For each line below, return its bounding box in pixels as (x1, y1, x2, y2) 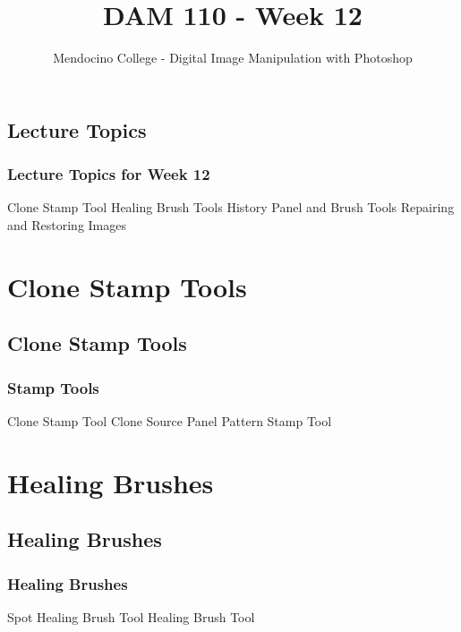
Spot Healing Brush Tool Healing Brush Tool (7, 607, 255, 626)
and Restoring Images (7, 215, 126, 234)
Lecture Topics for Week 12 (7, 163, 210, 185)
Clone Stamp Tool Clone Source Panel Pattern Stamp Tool (7, 411, 332, 430)
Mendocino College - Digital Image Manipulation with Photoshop (53, 48, 413, 67)
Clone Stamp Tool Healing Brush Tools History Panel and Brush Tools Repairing (7, 198, 455, 217)
